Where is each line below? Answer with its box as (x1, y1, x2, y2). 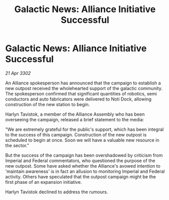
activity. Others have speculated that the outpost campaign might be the (5, 173, 156, 180)
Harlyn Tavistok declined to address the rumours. (5, 188, 108, 195)
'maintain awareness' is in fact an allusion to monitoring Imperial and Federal (5, 168, 165, 174)
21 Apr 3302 (5, 70, 31, 76)
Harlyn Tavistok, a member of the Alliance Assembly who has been (5, 111, 145, 117)
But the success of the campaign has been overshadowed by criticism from (5, 152, 163, 158)
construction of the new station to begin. (5, 101, 90, 107)
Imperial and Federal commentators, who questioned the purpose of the (5, 158, 155, 164)
